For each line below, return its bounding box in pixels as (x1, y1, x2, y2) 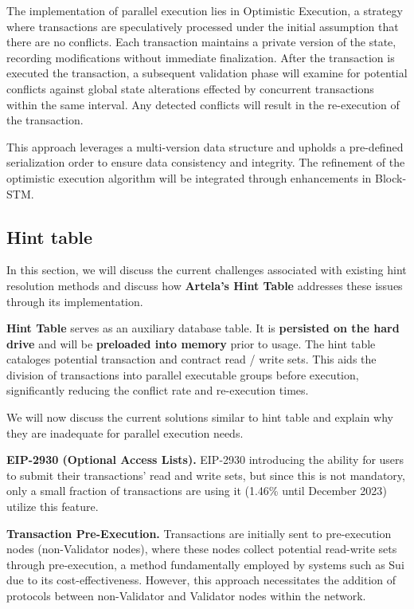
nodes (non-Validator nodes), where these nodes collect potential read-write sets (6, 540, 397, 557)
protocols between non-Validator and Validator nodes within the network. (6, 587, 366, 604)
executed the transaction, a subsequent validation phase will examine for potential (6, 65, 408, 81)
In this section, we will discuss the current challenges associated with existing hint (6, 261, 407, 278)
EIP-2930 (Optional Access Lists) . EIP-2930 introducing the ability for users (6, 451, 404, 468)
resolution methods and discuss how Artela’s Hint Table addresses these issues (6, 277, 403, 293)
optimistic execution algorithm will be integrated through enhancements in (6, 169, 372, 186)
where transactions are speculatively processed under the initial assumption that (6, 18, 399, 34)
